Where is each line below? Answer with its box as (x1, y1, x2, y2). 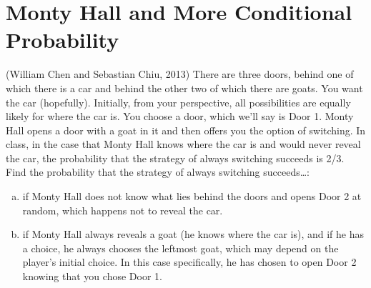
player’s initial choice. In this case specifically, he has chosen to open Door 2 (22, 254, 357, 269)
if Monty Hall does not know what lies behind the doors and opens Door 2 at (22, 189, 362, 204)
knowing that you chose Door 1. (22, 269, 162, 284)
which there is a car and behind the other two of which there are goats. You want (6, 80, 363, 95)
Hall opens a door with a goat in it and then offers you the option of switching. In (6, 122, 366, 137)
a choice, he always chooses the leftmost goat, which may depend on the (22, 240, 339, 255)
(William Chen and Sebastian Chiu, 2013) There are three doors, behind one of (6, 66, 354, 81)
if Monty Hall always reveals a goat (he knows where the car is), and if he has (22, 227, 365, 242)
